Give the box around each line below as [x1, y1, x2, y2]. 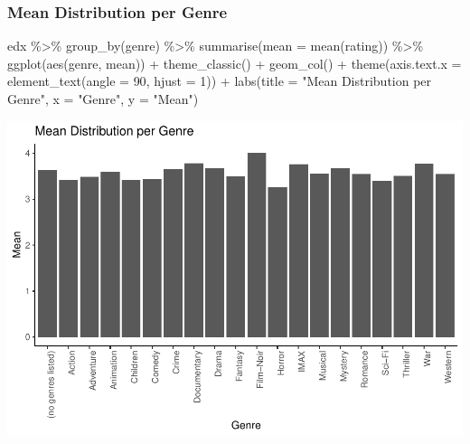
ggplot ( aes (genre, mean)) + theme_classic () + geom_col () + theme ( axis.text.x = [7, 53, 462, 72]
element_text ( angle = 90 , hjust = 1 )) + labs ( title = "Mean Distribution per [7, 71, 432, 90]
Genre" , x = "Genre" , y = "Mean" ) [7, 90, 199, 108]
